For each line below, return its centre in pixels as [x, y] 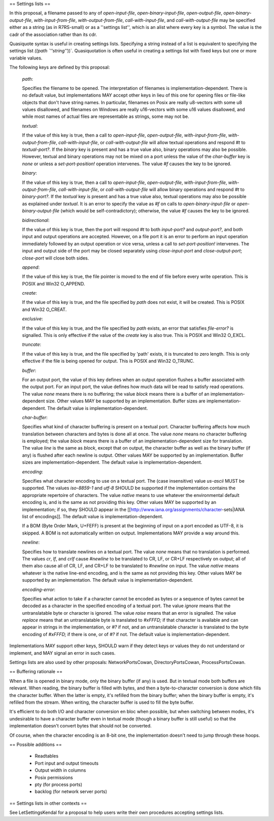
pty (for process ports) [58, 784]
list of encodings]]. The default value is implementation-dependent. [93, 516]
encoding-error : [39, 589]
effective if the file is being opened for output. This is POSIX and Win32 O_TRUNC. [108, 361]
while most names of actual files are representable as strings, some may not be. [106, 116]
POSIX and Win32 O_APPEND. [54, 283]
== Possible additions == [36, 744]
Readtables [46, 756]
